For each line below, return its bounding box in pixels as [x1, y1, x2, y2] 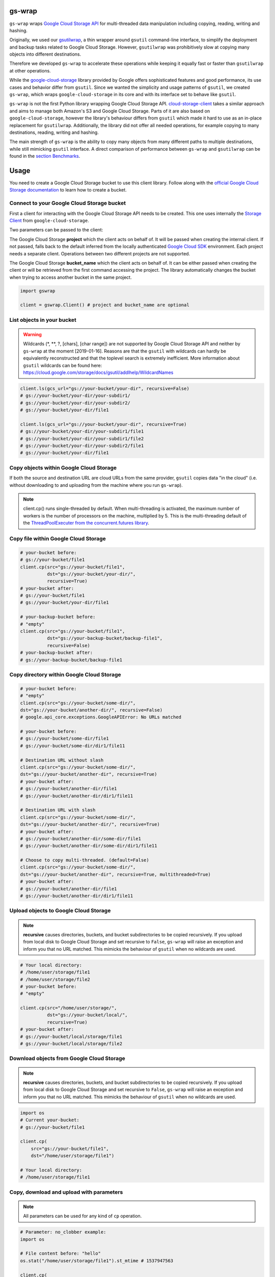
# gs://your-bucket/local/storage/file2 [20, 1041, 122, 1047]
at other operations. [9, 67, 51, 74]
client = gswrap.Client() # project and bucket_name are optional [20, 302, 189, 308]
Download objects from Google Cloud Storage [9, 1055, 125, 1062]
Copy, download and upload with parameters [9, 1188, 123, 1195]
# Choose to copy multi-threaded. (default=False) [20, 857, 150, 863]
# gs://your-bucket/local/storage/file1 [20, 1033, 122, 1039]
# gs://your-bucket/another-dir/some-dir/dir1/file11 [20, 843, 157, 849]
